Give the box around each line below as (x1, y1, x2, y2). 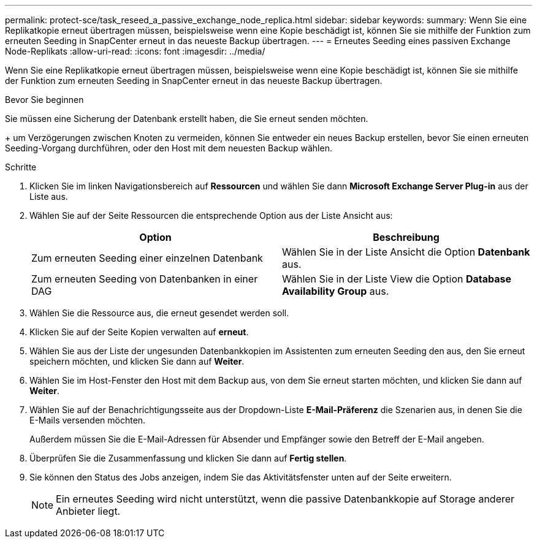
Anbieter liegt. (56, 505, 121, 517)
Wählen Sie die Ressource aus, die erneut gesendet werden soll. (29, 308, 289, 318)
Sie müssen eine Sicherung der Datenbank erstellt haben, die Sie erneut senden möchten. (5, 113, 368, 124)
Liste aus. (29, 191, 68, 202)
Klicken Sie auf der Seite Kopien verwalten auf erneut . (29, 327, 249, 337)
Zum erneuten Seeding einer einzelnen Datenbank (31, 252, 263, 264)
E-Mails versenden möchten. (29, 415, 146, 425)
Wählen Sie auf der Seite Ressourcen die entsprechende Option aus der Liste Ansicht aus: (29, 210, 393, 221)
